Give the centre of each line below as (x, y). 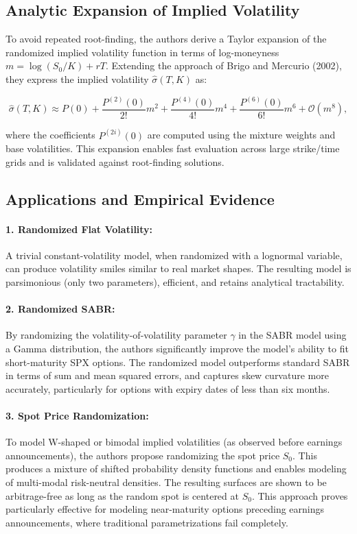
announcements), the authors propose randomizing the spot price (143, 455)
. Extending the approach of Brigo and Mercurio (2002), (223, 65)
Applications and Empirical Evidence (140, 198)
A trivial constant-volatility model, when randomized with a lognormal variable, (174, 255)
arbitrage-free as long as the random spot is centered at (122, 495)
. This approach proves (300, 495)
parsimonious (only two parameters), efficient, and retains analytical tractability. (175, 282)
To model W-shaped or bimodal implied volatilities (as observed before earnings (174, 442)
